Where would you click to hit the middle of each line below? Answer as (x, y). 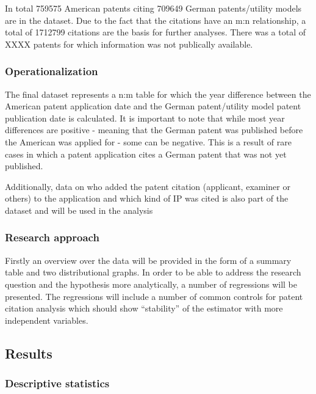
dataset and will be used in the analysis (79, 210)
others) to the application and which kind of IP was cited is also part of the (147, 198)
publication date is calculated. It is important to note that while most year (145, 118)
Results (29, 353)
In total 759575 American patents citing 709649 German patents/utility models (153, 8)
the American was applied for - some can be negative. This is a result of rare (148, 141)
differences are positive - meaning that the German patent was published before (154, 130)
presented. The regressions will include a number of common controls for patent (154, 296)
